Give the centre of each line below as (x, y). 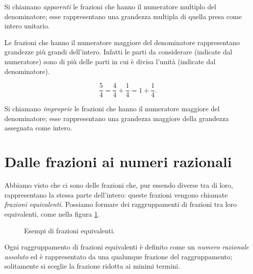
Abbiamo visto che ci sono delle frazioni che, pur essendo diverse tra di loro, (119, 185)
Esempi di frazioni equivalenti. (70, 230)
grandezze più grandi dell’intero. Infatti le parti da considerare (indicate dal (118, 52)
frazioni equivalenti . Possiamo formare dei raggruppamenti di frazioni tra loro (121, 204)
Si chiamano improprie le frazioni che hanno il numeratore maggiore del (112, 109)
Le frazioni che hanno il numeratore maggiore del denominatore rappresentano (122, 42)
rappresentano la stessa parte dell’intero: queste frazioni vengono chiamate (116, 194)
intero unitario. (27, 26)
